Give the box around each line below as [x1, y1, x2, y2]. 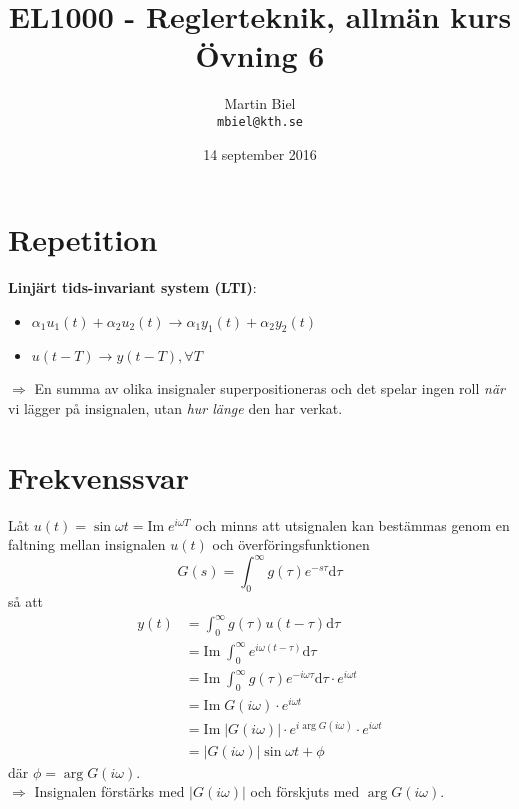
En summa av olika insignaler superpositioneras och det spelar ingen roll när [34, 378, 505, 399]
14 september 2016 [203, 143, 317, 164]
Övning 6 [195, 35, 325, 76]
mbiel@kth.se [217, 114, 303, 129]
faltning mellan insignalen [8, 534, 166, 555]
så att [8, 591, 44, 612]
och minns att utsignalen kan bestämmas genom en [195, 514, 510, 535]
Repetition [8, 219, 158, 260]
